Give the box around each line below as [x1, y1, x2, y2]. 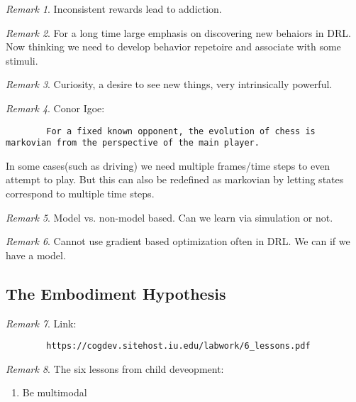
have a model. [6, 247, 66, 262]
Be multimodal [22, 385, 87, 400]
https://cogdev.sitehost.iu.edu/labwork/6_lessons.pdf [46, 341, 311, 352]
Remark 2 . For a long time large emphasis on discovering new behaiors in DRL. [6, 25, 351, 40]
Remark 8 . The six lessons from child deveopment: [6, 361, 224, 376]
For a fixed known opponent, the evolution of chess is [46, 126, 316, 136]
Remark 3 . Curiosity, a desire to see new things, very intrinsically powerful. [6, 77, 333, 92]
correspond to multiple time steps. [6, 186, 155, 201]
